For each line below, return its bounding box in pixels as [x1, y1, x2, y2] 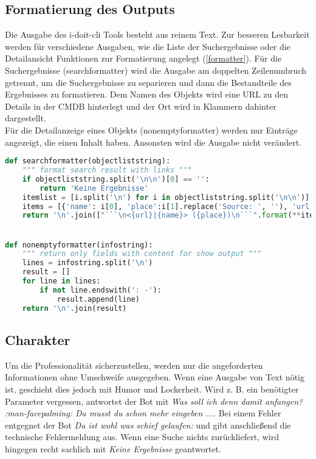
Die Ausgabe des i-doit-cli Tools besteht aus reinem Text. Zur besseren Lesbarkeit [5, 28, 310, 41]
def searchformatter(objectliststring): [5, 157, 171, 166]
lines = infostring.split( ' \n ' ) [22, 258, 153, 268]
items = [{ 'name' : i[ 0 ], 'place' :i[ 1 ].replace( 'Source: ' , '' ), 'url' [22, 202, 314, 211]
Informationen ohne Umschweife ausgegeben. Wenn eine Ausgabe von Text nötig [5, 371, 304, 383]
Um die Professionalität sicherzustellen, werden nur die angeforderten [5, 358, 263, 371]
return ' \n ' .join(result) [22, 304, 127, 313]
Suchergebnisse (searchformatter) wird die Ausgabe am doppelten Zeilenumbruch [5, 63, 306, 76]
